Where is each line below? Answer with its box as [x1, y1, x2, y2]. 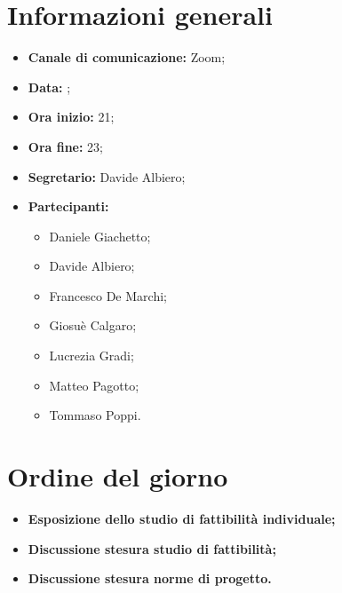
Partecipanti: [28, 197, 109, 216]
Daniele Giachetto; [49, 226, 151, 245]
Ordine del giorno [7, 458, 228, 494]
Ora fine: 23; [28, 137, 104, 155]
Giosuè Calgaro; [49, 316, 137, 335]
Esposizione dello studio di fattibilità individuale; [28, 509, 336, 527]
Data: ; [28, 77, 71, 96]
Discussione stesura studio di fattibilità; [28, 539, 276, 557]
